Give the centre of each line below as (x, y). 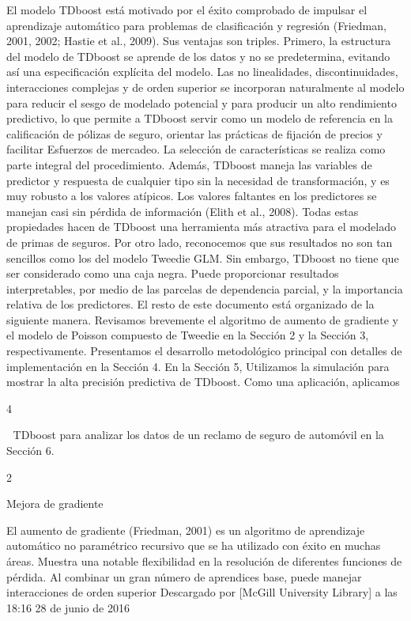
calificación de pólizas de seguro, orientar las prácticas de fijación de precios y (194, 133)
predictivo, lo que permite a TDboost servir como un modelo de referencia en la (200, 118)
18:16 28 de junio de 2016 (68, 607)
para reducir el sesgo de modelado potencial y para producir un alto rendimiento (202, 102)
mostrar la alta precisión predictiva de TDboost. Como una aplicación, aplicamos (203, 382)
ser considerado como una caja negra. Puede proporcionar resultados (173, 273)
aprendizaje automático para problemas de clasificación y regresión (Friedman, (196, 25)
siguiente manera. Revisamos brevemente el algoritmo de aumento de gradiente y (202, 319)
